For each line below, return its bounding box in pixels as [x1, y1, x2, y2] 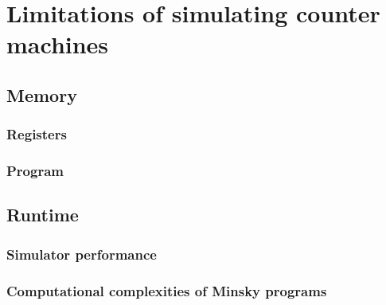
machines [6, 28, 109, 61]
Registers [6, 124, 67, 144]
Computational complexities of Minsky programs [6, 280, 327, 300]
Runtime [6, 202, 79, 227]
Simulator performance [6, 244, 157, 264]
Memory [6, 82, 77, 107]
